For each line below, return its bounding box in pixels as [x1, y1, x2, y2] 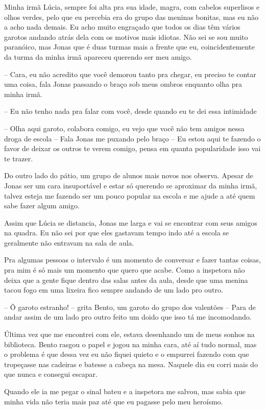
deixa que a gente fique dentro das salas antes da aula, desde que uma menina [4, 274, 248, 285]
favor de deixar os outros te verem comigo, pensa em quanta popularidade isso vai [4, 143, 261, 154]
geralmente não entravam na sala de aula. [4, 237, 134, 248]
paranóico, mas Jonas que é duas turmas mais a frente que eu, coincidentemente [4, 41, 255, 52]
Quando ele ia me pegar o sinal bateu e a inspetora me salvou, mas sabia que [4, 386, 246, 396]
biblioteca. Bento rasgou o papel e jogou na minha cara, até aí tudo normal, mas [4, 339, 257, 349]
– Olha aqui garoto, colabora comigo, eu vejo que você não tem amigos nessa [4, 123, 245, 133]
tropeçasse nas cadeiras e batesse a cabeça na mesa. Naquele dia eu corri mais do [4, 358, 258, 369]
